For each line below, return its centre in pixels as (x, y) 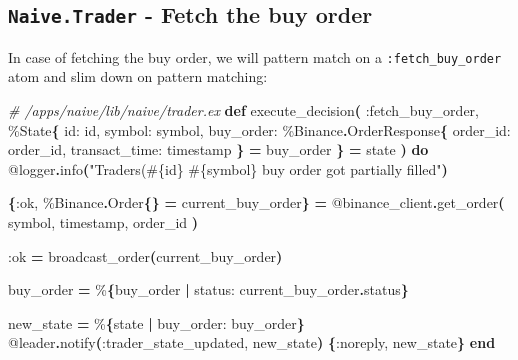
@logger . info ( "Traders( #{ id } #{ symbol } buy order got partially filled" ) (228, 168)
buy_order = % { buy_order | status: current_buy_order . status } (208, 289)
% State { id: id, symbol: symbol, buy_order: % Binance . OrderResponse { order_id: (259, 129)
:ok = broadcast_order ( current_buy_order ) (145, 255)
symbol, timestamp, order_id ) (103, 222)
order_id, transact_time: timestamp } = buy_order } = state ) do (218, 149)
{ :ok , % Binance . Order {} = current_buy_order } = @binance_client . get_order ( (256, 202)
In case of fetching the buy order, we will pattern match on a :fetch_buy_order (255, 56)
